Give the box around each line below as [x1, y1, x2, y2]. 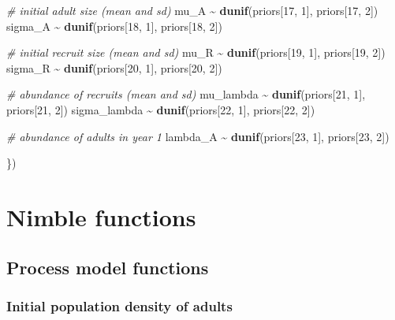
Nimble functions [6, 200, 196, 233]
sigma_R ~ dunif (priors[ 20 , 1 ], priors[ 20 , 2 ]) [6, 59, 222, 76]
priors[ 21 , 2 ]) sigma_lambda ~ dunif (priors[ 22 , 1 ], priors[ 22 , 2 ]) [6, 101, 315, 117]
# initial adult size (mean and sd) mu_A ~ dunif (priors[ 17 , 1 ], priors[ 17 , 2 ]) [6, 2, 378, 18]
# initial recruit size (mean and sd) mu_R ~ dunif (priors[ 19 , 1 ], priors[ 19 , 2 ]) [6, 44, 386, 61]
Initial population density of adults [6, 296, 233, 315]
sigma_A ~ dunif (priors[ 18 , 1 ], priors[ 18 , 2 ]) [6, 17, 222, 34]
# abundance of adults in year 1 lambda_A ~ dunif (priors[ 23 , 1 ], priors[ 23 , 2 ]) [6, 128, 389, 144]
